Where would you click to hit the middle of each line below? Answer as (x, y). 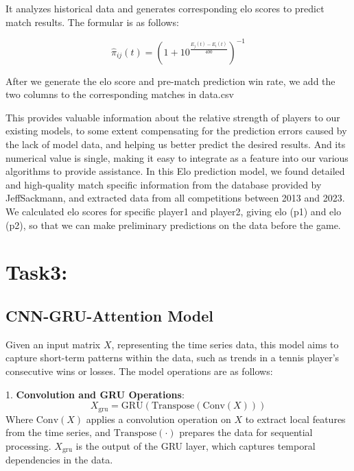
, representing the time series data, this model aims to (225, 344)
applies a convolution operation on (158, 419)
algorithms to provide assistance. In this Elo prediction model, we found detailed (175, 171)
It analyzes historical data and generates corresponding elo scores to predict (165, 8)
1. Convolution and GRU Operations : (95, 394)
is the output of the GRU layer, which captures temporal (196, 445)
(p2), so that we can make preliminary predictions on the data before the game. (173, 225)
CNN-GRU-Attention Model (110, 315)
